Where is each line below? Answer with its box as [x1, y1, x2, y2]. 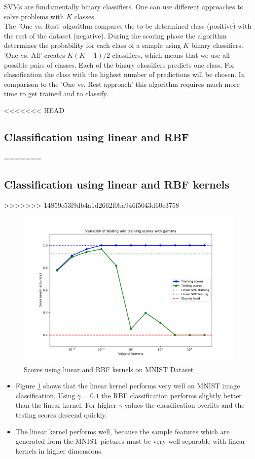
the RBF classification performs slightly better [101, 390, 242, 400]
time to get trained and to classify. [4, 88, 109, 99]
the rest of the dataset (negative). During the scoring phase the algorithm [4, 30, 227, 40]
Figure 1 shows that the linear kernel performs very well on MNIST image [15, 381, 240, 391]
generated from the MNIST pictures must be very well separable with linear [15, 436, 246, 446]
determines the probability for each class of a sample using [4, 40, 181, 50]
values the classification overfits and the [124, 400, 245, 410]
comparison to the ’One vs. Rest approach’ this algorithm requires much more [4, 78, 240, 89]
